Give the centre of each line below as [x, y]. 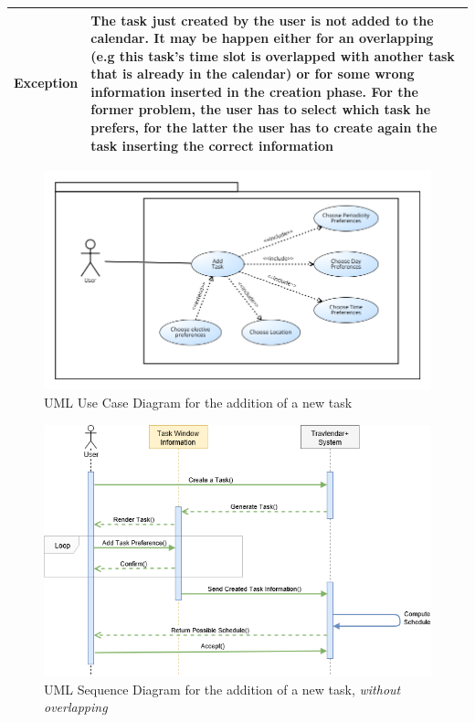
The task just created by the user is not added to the [262, 20]
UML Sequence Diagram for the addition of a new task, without [222, 689]
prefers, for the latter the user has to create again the [264, 127]
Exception [46, 83]
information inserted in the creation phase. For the [254, 91]
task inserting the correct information [212, 145]
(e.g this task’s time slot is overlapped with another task [273, 55]
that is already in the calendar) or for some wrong [253, 74]
